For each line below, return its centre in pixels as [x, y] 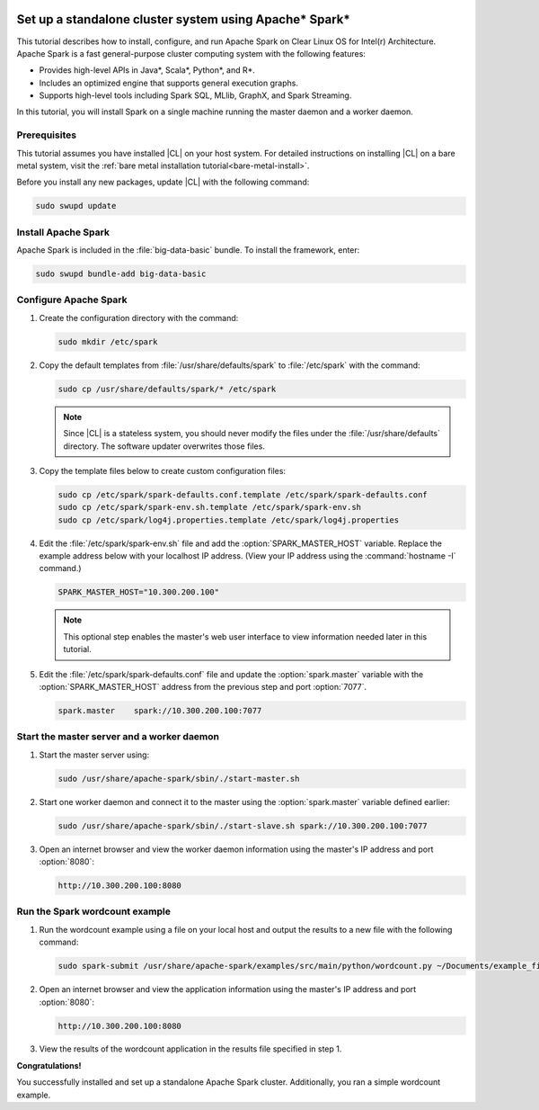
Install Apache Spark [63, 232]
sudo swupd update [76, 206]
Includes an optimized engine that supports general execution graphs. [168, 83]
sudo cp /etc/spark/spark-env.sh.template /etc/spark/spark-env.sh [210, 507]
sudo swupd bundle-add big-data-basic [121, 274]
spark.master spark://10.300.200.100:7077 [160, 710]
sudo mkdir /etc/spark [108, 341]
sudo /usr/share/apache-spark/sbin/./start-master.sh [179, 779]
